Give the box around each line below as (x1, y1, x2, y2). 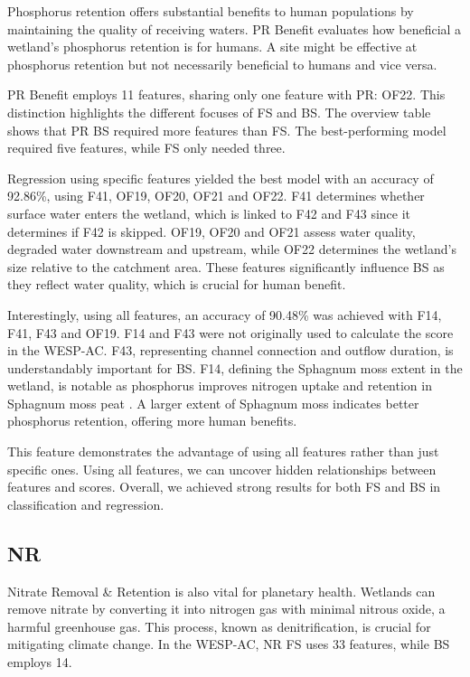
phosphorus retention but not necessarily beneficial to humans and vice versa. (7, 54, 437, 73)
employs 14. (7, 653, 72, 672)
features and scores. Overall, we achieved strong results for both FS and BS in (7, 477, 441, 496)
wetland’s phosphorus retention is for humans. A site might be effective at (7, 37, 418, 56)
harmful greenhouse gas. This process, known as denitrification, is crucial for (7, 616, 431, 635)
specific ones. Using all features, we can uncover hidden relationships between (7, 459, 437, 478)
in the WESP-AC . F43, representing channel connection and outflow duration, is (7, 341, 454, 360)
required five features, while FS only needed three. (7, 138, 286, 157)
